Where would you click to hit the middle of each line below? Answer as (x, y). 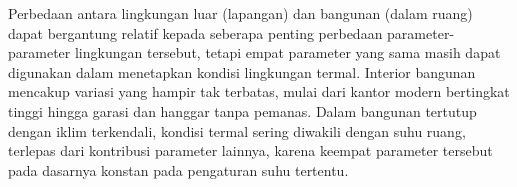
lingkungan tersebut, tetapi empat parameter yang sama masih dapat (287, 52)
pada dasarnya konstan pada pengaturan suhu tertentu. (178, 169)
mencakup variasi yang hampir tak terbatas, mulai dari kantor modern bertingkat (259, 91)
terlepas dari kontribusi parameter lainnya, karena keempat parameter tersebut (250, 150)
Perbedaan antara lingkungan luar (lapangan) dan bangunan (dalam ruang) (240, 13)
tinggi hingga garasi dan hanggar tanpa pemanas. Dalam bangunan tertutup (242, 110)
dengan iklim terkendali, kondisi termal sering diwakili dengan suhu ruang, (237, 130)
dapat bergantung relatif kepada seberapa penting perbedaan (195, 32)
